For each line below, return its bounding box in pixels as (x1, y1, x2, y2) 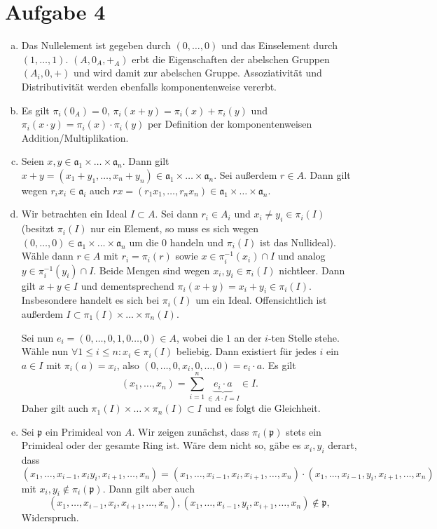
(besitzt (21, 221, 55, 236)
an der (234, 330, 262, 344)
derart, (328, 438, 357, 453)
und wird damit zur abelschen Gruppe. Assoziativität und (73, 65, 322, 80)
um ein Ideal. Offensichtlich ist (195, 293, 327, 307)
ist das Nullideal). (260, 234, 336, 249)
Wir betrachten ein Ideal (21, 206, 127, 221)
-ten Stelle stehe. (268, 330, 340, 344)
